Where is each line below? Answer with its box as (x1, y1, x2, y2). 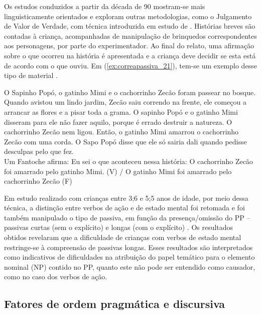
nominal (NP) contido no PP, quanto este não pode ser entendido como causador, (4, 261, 255, 272)
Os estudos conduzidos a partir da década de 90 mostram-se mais (4, 1, 205, 11)
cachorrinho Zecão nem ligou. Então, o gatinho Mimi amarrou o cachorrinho (4, 126, 239, 137)
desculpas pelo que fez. (4, 146, 74, 156)
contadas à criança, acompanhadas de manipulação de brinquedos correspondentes (4, 30, 257, 41)
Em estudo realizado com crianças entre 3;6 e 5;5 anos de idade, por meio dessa (4, 192, 248, 203)
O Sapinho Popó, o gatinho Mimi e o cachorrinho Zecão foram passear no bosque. (4, 87, 256, 97)
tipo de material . (4, 70, 58, 81)
